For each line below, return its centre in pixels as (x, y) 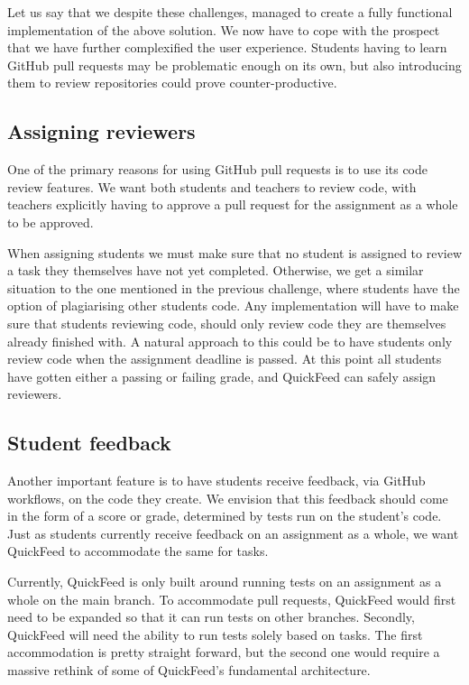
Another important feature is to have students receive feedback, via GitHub (216, 481)
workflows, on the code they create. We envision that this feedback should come (228, 498)
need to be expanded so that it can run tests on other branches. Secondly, (211, 617)
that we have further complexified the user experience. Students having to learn (227, 47)
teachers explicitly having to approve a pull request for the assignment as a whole (233, 204)
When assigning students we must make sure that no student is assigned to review (235, 252)
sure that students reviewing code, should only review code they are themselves (227, 323)
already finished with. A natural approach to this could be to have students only (230, 341)
